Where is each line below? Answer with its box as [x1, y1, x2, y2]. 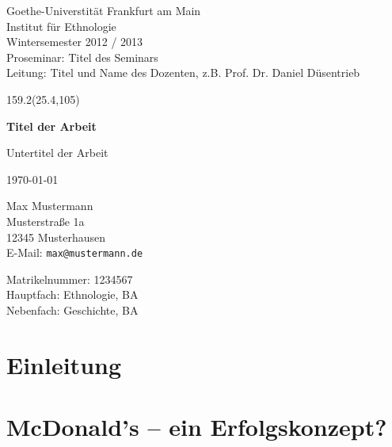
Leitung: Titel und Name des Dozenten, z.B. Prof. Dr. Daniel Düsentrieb [6, 64, 360, 81]
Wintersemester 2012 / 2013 [6, 33, 143, 50]
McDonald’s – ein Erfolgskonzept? [6, 411, 387, 443]
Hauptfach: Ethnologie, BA [6, 286, 139, 303]
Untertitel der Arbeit [6, 144, 108, 161]
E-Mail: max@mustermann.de [6, 244, 143, 261]
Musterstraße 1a [6, 212, 85, 229]
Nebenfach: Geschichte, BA [6, 301, 139, 318]
